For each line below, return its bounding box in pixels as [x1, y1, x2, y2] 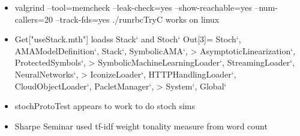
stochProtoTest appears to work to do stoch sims [14, 100, 195, 112]
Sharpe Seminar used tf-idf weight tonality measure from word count [14, 119, 268, 132]
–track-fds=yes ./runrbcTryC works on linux [55, 13, 220, 25]
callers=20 [14, 13, 53, 25]
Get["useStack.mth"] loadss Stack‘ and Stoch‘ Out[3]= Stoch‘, [14, 33, 241, 45]
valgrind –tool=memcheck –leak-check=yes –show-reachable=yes [14, 1, 252, 13]
